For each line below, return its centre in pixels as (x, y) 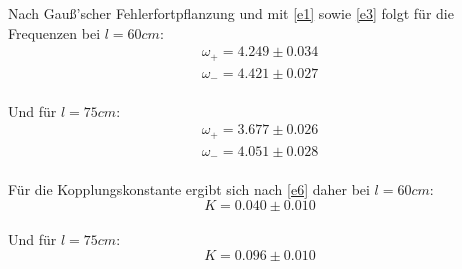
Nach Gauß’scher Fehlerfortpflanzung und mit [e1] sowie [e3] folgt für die (231, 13)
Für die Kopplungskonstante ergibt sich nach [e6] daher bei (189, 188)
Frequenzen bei (54, 32)
